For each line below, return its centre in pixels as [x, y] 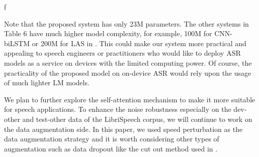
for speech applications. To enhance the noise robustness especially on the [118, 109]
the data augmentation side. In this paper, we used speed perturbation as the [123, 129]
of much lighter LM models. [47, 83]
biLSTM [17, 43]
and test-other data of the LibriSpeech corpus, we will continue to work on [137, 119]
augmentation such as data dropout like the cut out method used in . [111, 148]
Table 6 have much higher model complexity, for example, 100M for [108, 33]
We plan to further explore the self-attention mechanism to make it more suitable [130, 99]
